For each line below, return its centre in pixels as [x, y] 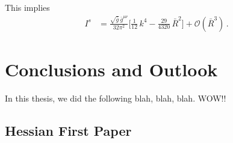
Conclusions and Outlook [111, 69]
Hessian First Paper [68, 130]
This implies [27, 7]
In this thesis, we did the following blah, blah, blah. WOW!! [116, 98]
